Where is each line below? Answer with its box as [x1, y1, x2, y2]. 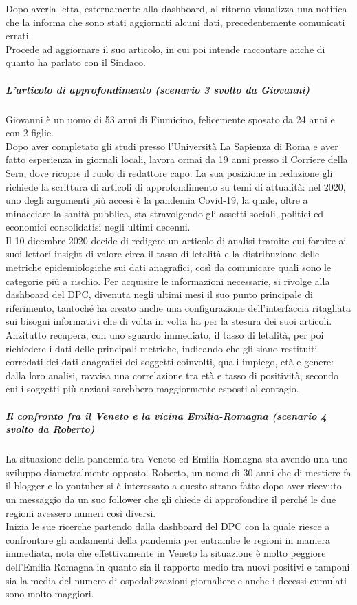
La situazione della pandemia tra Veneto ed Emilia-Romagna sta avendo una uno [6, 452, 348, 466]
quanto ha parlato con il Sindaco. [6, 55, 146, 70]
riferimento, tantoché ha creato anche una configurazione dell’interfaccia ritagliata [6, 300, 351, 315]
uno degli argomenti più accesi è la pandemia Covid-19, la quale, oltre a [6, 193, 308, 207]
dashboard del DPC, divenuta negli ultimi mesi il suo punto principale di [6, 287, 313, 301]
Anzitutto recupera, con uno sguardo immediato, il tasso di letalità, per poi [6, 328, 324, 342]
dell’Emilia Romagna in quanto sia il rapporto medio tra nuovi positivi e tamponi [6, 559, 350, 573]
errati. [6, 28, 32, 43]
